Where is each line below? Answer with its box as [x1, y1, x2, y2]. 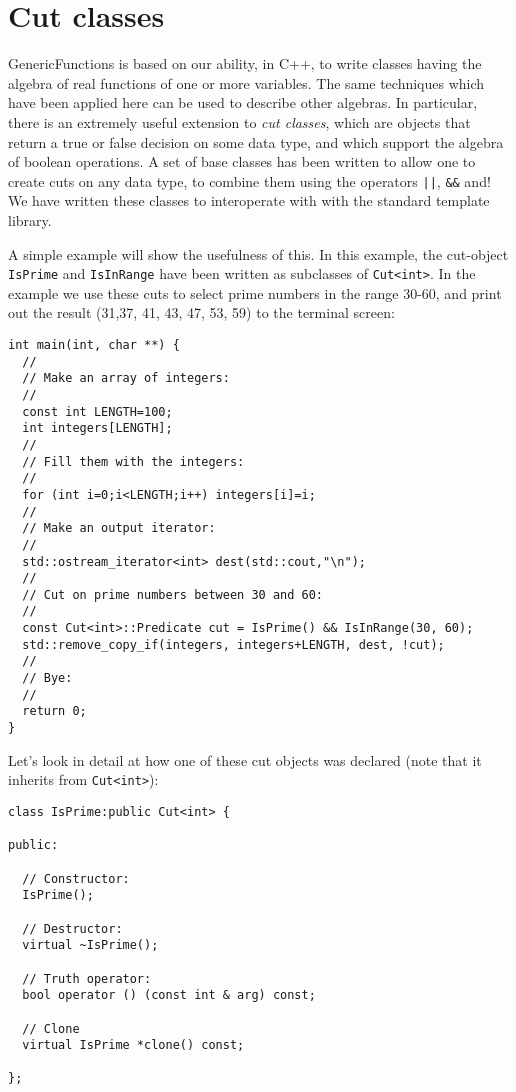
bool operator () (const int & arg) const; [22, 988, 316, 1003]
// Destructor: [22, 921, 123, 936]
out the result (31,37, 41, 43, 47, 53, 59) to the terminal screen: [8, 302, 395, 323]
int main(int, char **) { [8, 337, 180, 352]
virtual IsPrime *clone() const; [22, 1038, 245, 1053]
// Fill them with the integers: [22, 454, 245, 469]
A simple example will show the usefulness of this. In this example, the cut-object [8, 243, 509, 264]
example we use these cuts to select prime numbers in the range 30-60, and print [8, 282, 502, 303]
